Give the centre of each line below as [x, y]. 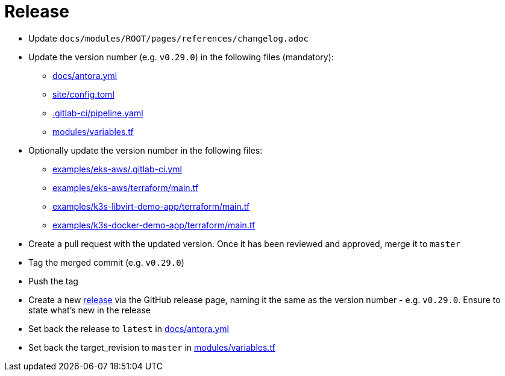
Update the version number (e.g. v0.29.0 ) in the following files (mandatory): [181, 57]
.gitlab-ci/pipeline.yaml [98, 113]
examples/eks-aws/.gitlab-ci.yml [117, 169]
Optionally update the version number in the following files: [146, 150]
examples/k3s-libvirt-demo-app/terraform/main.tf [151, 206]
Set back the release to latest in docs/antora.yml [129, 328]
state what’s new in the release [89, 310]
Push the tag [53, 281]
